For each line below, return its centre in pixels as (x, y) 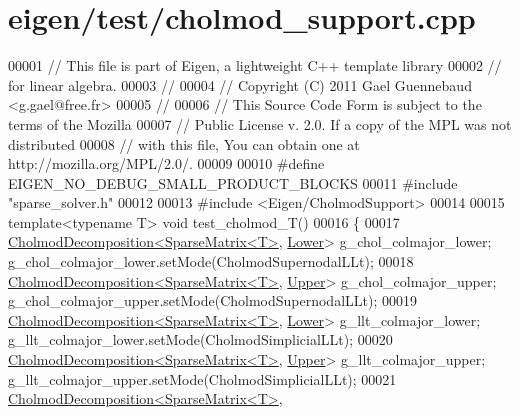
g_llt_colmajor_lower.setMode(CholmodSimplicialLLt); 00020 (200, 339)
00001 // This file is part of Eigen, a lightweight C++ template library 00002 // (255, 65)
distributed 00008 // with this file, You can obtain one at (184, 143)
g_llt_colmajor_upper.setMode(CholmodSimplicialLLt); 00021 (202, 378)
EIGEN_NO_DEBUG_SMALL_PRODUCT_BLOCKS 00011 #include (233, 182)
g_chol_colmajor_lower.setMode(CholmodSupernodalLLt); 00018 (211, 261)
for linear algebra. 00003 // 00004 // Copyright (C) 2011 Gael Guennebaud (240, 84)
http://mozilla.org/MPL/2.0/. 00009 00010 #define (166, 163)
